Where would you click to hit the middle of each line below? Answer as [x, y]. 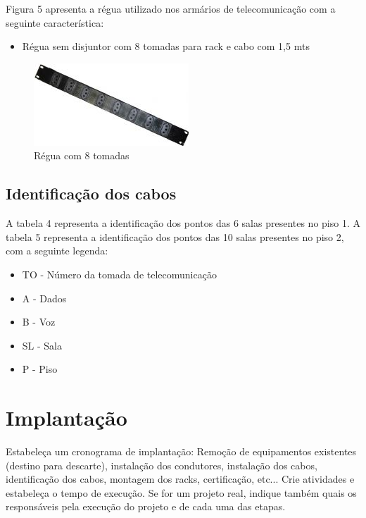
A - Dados [44, 298]
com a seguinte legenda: [57, 251]
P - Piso [40, 369]
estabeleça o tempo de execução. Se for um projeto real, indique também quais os [181, 492]
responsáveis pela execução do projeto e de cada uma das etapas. [146, 506]
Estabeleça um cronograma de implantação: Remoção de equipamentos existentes [181, 451]
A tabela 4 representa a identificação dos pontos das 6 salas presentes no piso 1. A [183, 223]
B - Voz [39, 322]
